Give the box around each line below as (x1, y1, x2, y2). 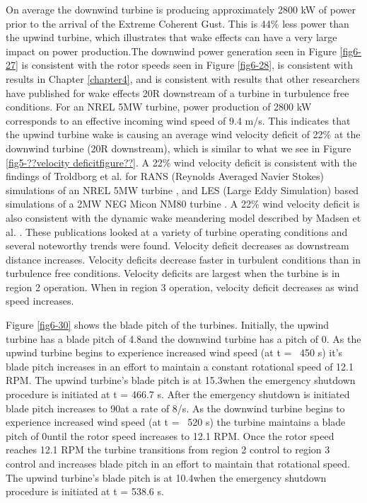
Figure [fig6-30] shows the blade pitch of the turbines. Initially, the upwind (6, 317, 330, 332)
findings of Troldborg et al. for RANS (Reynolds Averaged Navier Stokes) (6, 169, 325, 183)
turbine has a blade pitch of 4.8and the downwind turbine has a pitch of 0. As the (6, 331, 361, 346)
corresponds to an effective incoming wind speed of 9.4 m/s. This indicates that (6, 113, 351, 128)
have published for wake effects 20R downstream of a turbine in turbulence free (6, 85, 349, 100)
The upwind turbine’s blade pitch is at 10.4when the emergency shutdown (6, 470, 327, 485)
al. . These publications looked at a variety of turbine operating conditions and (6, 224, 348, 239)
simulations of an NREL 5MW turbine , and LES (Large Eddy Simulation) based (6, 182, 359, 197)
